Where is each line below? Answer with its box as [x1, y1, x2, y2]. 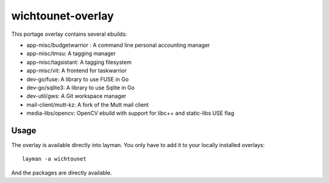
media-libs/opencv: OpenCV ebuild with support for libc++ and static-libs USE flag [26, 109, 235, 117]
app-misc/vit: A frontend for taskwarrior [26, 67, 127, 74]
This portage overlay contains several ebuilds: [11, 30, 127, 38]
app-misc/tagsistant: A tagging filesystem [26, 58, 132, 66]
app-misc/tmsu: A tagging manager [26, 50, 116, 57]
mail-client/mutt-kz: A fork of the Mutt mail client [26, 101, 149, 108]
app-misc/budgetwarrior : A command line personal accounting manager [26, 41, 210, 49]
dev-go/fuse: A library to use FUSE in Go [26, 75, 129, 83]
